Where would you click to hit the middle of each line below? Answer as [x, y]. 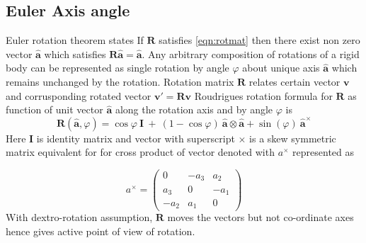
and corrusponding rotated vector [79, 95]
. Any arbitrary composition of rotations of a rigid [251, 53]
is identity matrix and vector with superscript [136, 138]
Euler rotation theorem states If [75, 40]
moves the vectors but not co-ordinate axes [261, 217]
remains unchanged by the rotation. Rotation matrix [120, 81]
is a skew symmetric [293, 138]
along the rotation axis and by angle [194, 109]
